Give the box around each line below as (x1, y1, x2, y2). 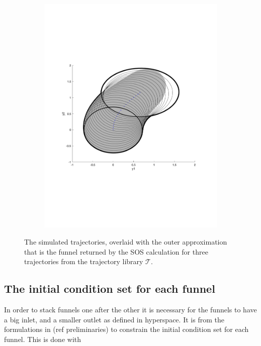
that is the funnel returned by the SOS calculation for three (24, 246, 208, 257)
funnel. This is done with (4, 333, 81, 344)
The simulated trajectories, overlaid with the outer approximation (24, 236, 227, 247)
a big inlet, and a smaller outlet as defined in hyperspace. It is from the (4, 314, 224, 324)
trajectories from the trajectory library (24, 256, 143, 267)
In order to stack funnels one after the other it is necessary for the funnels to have (4, 304, 257, 314)
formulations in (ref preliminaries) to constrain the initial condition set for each (4, 324, 249, 334)
